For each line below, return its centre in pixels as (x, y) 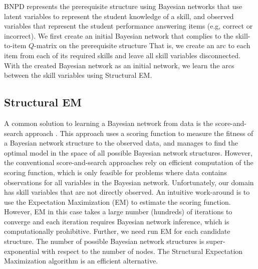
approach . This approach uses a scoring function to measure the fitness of (139, 133)
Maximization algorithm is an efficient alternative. (81, 261)
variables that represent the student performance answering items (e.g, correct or (128, 26)
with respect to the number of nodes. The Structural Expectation (142, 251)
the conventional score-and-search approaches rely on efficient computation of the (129, 162)
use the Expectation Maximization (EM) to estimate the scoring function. (117, 201)
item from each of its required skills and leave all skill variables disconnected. (122, 55)
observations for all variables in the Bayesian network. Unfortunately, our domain (129, 182)
